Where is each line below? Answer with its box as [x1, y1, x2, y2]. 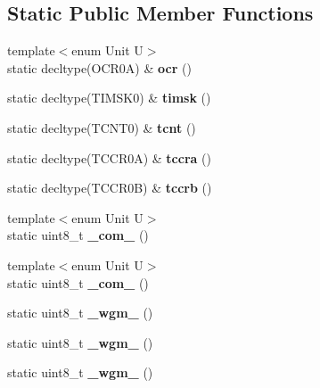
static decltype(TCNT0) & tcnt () [7, 118, 196, 136]
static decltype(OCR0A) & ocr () [7, 58, 192, 77]
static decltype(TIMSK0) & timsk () [7, 88, 211, 107]
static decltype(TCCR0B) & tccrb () [7, 178, 212, 197]
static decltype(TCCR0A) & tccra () [7, 148, 211, 167]
